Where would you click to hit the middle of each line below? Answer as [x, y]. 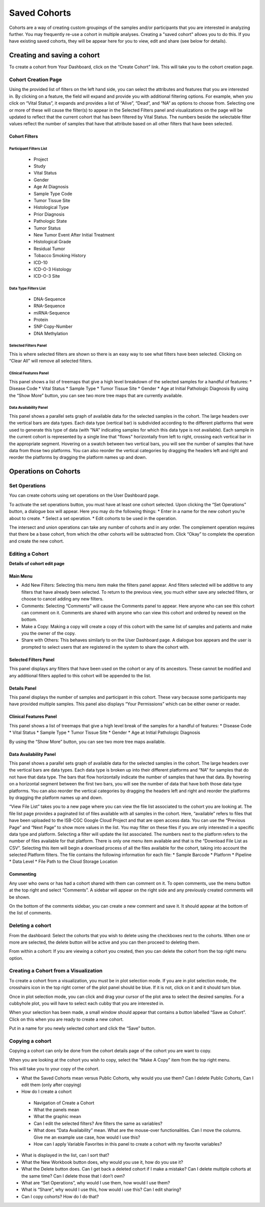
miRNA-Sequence [52, 313]
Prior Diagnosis [49, 214]
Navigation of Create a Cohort [64, 1103]
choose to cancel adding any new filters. [63, 599]
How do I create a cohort [47, 1092]
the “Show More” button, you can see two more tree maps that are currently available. [96, 395]
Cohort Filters [24, 136]
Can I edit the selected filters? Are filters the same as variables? [98, 1123]
